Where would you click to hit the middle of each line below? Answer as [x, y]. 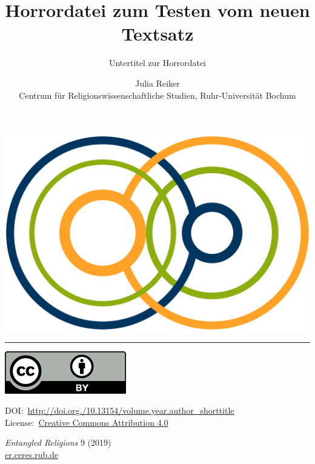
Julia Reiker [157, 83]
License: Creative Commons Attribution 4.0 [87, 422]
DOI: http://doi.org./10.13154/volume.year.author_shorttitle [120, 410]
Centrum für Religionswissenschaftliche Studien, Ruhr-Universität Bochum [157, 95]
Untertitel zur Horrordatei [157, 63]
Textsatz [157, 34]
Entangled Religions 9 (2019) [58, 442]
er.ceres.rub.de [32, 454]
